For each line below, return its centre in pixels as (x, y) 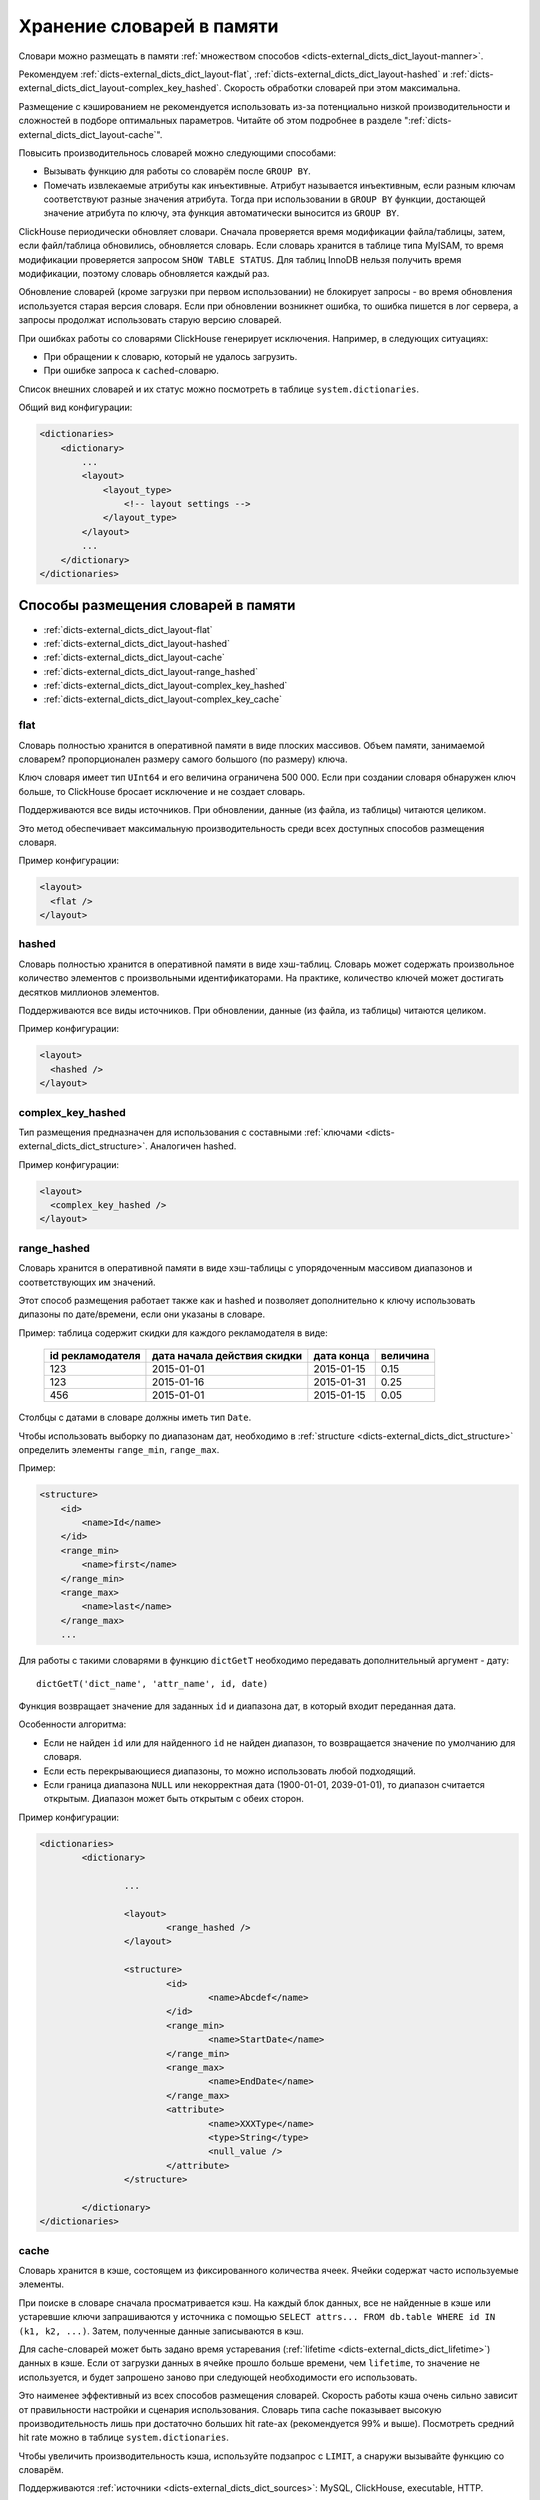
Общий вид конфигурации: (75, 407)
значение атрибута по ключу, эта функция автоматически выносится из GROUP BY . (221, 213)
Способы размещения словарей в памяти (157, 605)
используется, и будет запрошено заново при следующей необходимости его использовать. (218, 2377)
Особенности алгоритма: (72, 1724)
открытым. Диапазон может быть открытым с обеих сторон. (174, 1799)
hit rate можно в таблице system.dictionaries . (123, 2437)
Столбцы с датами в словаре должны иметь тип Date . (135, 1417)
